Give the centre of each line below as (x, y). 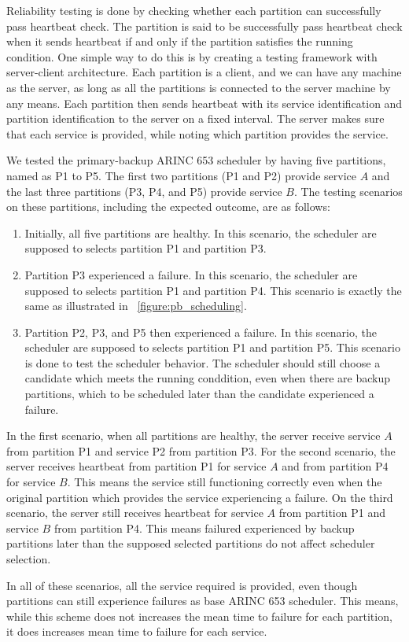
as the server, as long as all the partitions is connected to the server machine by (199, 87)
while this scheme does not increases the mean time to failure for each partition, (199, 616)
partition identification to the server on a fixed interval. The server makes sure (195, 118)
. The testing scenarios (348, 191)
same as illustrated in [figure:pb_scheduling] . (136, 306)
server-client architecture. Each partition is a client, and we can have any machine (204, 72)
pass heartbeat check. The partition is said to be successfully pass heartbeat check (204, 26)
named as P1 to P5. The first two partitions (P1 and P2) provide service (181, 175)
